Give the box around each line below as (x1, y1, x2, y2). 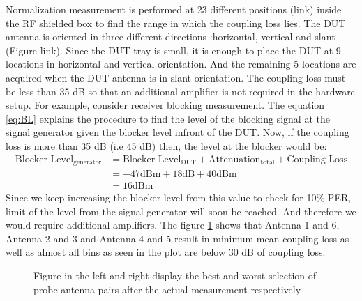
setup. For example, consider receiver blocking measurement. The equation (6, 98, 325, 112)
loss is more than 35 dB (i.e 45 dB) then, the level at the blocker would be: (6, 138, 327, 153)
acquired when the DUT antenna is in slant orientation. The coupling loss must (6, 70, 346, 84)
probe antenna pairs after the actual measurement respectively (33, 281, 301, 296)
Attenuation (209, 154, 261, 164)
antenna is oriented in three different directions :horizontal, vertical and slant (6, 29, 335, 44)
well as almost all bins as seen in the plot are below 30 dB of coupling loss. (6, 245, 326, 259)
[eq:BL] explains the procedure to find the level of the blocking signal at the (6, 111, 330, 125)
